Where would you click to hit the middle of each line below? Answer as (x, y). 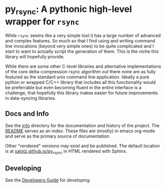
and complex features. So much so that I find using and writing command (80, 40)
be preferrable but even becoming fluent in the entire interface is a (73, 87)
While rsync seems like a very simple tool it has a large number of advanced (83, 35)
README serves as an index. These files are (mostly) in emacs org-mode (80, 131)
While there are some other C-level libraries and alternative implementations (83, 66)
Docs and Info (27, 113)
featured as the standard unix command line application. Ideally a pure (77, 77)
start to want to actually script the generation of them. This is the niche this (82, 51)
